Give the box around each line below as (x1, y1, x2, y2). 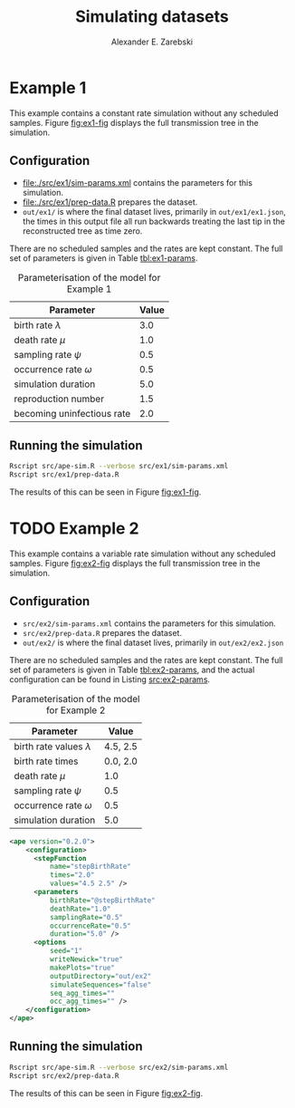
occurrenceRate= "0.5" (49, 921, 131, 930)
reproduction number (14, 392, 105, 405)
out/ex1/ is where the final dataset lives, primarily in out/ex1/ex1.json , (22, 206, 287, 217)
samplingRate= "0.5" (49, 912, 124, 921)
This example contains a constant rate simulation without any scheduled (9, 107, 279, 119)
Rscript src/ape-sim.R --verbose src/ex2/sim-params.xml (9, 1063, 229, 1072)
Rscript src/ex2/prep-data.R (9, 1071, 119, 1080)
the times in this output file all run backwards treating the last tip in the (22, 216, 285, 226)
